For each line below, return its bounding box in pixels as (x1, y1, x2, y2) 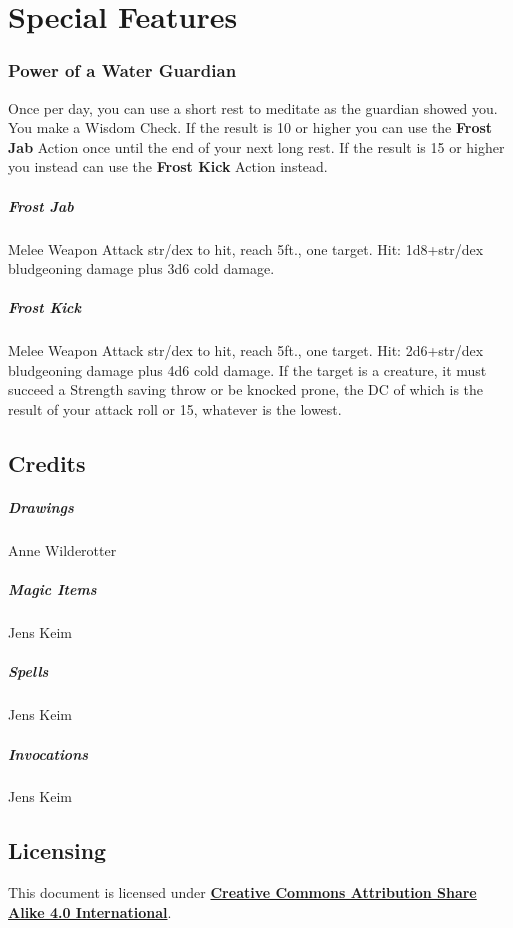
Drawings (8, 497, 74, 518)
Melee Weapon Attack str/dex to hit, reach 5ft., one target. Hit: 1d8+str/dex (8, 238, 484, 259)
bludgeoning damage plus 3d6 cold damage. (8, 258, 275, 279)
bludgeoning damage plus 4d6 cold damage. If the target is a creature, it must (8, 359, 487, 380)
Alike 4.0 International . (8, 901, 172, 922)
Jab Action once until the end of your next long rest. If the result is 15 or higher (8, 136, 505, 157)
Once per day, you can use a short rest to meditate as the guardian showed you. (8, 97, 498, 118)
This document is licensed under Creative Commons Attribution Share (8, 882, 477, 903)
